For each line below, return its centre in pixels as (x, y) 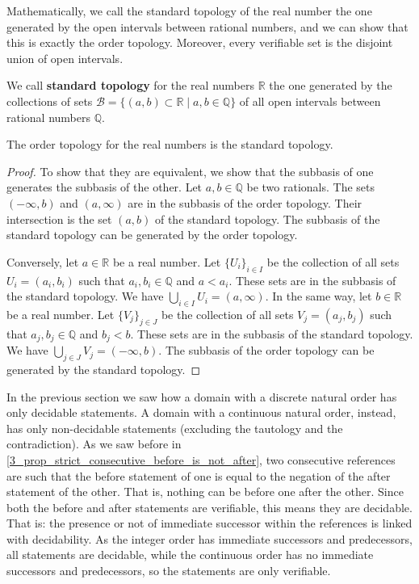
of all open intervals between (310, 101)
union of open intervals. (65, 58)
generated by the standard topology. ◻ (104, 369)
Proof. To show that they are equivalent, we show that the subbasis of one (190, 171)
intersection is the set (59, 218)
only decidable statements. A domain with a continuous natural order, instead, (201, 412)
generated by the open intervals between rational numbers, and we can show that (207, 26)
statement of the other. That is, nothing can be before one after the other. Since (205, 492)
